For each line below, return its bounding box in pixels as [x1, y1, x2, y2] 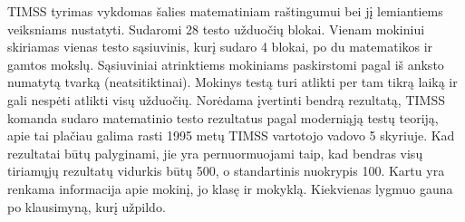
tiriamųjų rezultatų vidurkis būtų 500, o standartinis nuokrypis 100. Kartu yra [7, 161, 445, 180]
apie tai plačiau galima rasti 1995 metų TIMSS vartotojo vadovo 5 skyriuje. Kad [7, 126, 455, 145]
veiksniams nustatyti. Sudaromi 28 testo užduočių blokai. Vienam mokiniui [7, 19, 425, 38]
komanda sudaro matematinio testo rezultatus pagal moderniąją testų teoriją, [7, 108, 439, 127]
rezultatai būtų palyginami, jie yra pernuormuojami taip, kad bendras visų [7, 143, 423, 162]
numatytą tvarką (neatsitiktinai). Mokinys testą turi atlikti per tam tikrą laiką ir [7, 72, 458, 92]
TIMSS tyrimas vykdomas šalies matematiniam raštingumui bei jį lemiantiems [7, 2, 443, 20]
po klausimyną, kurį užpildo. [7, 197, 166, 216]
